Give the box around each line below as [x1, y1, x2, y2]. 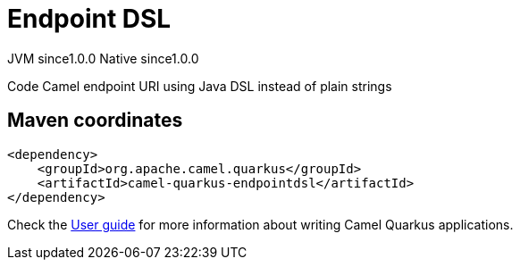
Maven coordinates [7, 109, 183, 132]
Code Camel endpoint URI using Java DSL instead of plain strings [7, 78, 392, 94]
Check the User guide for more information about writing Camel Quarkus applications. [7, 216, 514, 232]
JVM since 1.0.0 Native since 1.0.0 [7, 50, 199, 66]
